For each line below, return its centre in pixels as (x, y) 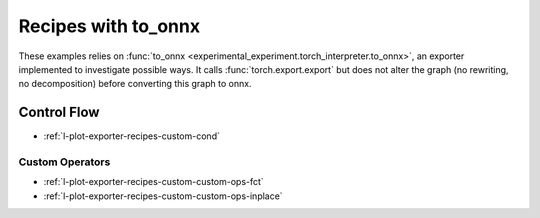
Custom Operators (64, 162)
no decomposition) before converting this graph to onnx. (135, 84)
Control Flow (59, 112)
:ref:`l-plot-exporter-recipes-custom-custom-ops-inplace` (163, 196)
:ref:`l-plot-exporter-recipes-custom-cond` (131, 136)
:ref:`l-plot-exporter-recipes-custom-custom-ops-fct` (153, 182)
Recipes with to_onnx (109, 26)
